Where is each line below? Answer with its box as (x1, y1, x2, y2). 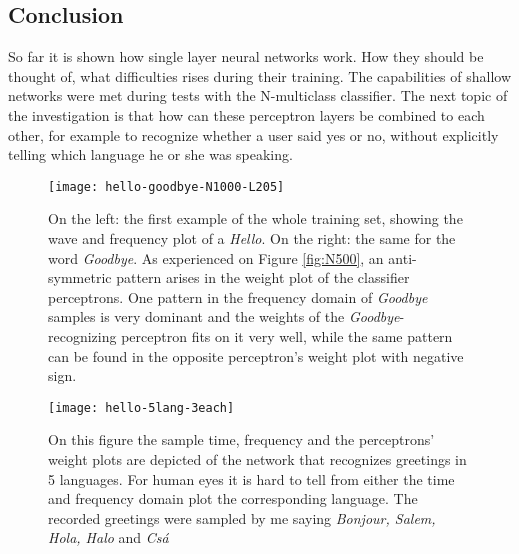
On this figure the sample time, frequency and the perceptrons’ (48, 429, 435, 450)
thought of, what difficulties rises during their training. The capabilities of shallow (8, 65, 512, 86)
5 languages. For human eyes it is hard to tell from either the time (48, 468, 455, 489)
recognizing (48, 325, 117, 346)
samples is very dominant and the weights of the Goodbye (48, 306, 400, 327)
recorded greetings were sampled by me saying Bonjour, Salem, (48, 507, 436, 528)
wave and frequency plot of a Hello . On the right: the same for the (48, 228, 456, 249)
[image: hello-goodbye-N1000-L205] (48, 179, 285, 194)
